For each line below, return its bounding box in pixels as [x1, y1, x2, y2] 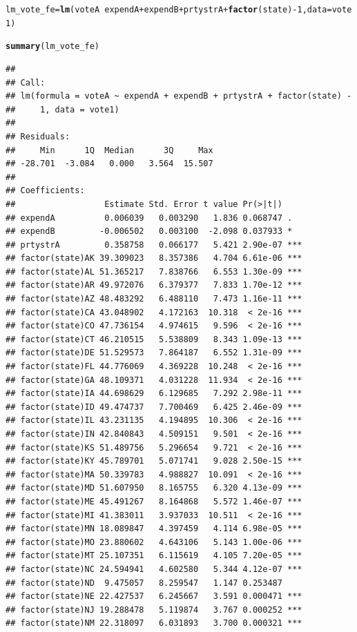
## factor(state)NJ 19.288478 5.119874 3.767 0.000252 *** [6, 604, 302, 615]
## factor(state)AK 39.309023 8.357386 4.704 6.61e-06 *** [6, 253, 302, 264]
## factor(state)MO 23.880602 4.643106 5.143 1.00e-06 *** [6, 537, 302, 547]
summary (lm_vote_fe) [6, 41, 100, 52]
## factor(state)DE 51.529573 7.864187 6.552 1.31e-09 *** [6, 348, 302, 358]
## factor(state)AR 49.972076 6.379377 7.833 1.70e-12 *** [6, 280, 302, 290]
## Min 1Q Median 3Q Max [6, 145, 213, 155]
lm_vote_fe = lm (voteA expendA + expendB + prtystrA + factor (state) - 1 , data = [6, 5, 332, 14]
